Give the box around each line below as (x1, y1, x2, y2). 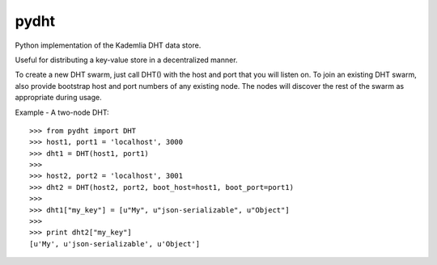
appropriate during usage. (15, 93, 102, 103)
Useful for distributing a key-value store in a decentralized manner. (15, 55, 238, 65)
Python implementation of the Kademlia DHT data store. (15, 40, 202, 50)
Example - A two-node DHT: (15, 107, 109, 117)
